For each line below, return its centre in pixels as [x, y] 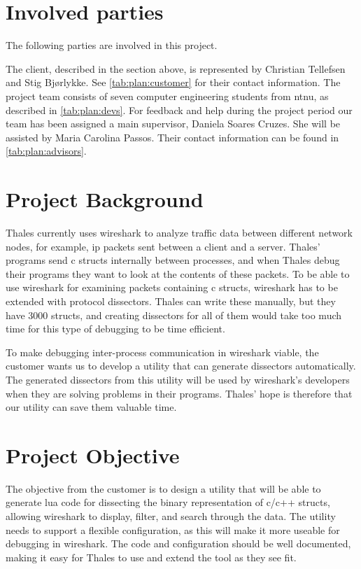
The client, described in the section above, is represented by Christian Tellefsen [176, 68]
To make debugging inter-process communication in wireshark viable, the [162, 352]
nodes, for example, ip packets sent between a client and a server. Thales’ [163, 246]
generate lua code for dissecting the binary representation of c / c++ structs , [168, 502]
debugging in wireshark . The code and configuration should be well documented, [178, 543]
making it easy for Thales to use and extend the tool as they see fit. [151, 557]
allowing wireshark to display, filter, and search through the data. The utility [171, 516]
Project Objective [93, 455]
